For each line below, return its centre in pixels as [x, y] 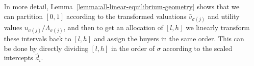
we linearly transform [218, 27]
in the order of [133, 48]
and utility [224, 16]
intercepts [19, 58]
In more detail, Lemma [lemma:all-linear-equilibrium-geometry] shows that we [122, 6]
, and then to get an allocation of [113, 27]
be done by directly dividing [46, 48]
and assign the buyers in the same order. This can [169, 38]
